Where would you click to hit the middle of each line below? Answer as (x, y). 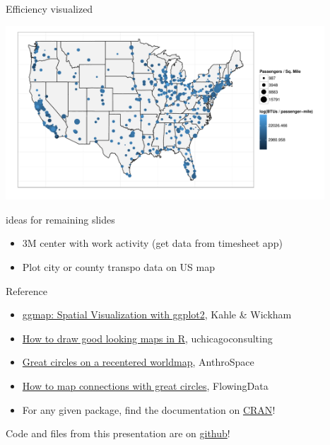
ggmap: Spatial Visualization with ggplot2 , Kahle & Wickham (157, 314)
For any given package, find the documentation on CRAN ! (149, 409)
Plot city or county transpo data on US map (118, 267)
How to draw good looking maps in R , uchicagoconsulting (147, 338)
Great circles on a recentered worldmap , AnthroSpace (138, 362)
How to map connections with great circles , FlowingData (145, 386)
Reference (26, 290)
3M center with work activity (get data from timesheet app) (152, 243)
